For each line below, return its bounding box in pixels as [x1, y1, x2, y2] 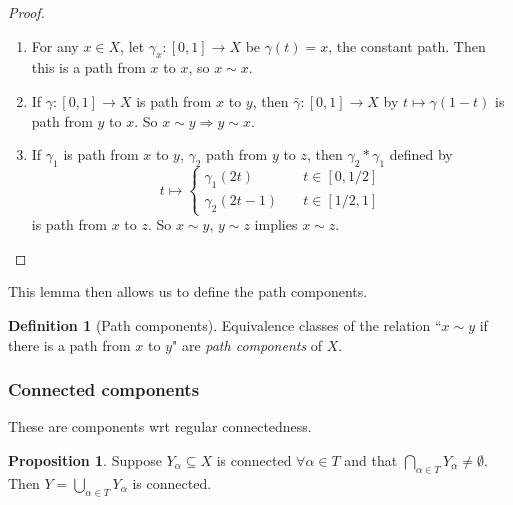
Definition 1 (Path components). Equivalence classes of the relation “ [8, 314, 442, 335]
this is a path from [31, 57, 146, 78]
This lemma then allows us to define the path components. [8, 281, 368, 302]
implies [254, 214, 298, 235]
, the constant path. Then [328, 35, 486, 56]
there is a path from [8, 334, 131, 355]
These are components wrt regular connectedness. [8, 416, 312, 437]
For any [31, 35, 79, 56]
